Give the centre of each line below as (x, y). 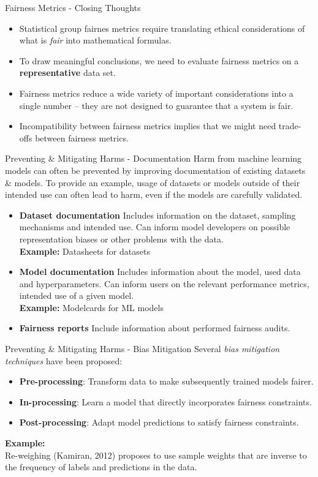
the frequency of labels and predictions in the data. (101, 467)
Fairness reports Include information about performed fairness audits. (155, 328)
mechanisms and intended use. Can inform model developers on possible (155, 227)
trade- (290, 126)
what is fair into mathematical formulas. (95, 40)
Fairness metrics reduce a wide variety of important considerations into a (156, 93)
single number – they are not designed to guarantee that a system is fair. (156, 105)
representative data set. (67, 73)
